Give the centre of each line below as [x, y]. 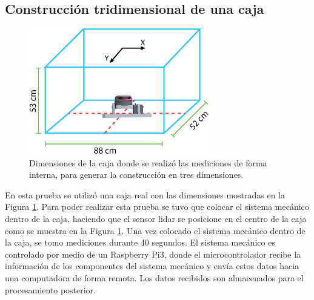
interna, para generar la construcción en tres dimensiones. [136, 174]
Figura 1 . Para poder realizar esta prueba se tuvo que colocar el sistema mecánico [157, 207]
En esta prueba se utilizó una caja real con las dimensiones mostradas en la [145, 194]
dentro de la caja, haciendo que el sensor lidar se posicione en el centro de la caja [156, 218]
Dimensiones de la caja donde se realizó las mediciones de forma [148, 162]
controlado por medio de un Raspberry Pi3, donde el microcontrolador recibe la [153, 254]
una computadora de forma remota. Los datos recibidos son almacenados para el [154, 277]
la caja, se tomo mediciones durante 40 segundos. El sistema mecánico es [140, 242]
